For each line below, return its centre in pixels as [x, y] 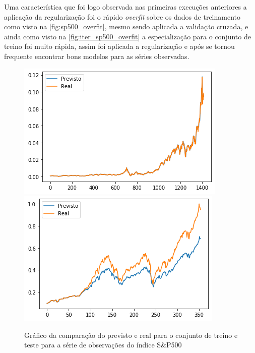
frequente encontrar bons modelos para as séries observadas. [97, 56]
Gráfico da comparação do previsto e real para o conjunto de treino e [131, 335]
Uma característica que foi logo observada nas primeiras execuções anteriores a [125, 7]
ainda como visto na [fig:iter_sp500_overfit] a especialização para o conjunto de [127, 36]
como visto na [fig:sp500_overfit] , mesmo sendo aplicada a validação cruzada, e [126, 26]
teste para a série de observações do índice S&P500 [103, 345]
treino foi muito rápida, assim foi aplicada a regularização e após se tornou [119, 46]
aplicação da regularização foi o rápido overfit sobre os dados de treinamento [122, 16]
